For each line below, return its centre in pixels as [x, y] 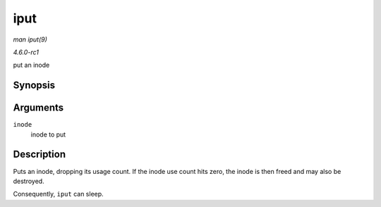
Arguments [38, 108]
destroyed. [29, 181]
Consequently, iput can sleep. [58, 194]
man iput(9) [30, 39]
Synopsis [34, 86]
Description [40, 155]
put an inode [31, 65]
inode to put [48, 134]
